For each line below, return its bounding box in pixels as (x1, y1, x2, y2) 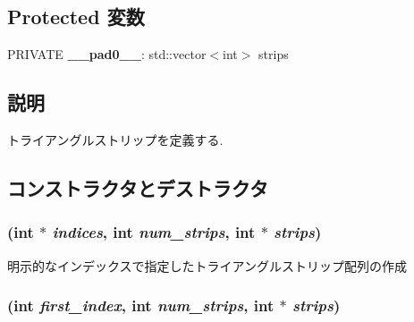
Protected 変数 (7, 3, 145, 30)
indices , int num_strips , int (52, 221, 256, 243)
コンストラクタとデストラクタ (7, 174, 268, 201)
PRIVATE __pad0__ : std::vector (7, 45, 207, 64)
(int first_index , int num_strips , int (7, 294, 275, 317)
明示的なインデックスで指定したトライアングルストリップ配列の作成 (7, 256, 408, 275)
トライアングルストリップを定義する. (7, 131, 224, 148)
